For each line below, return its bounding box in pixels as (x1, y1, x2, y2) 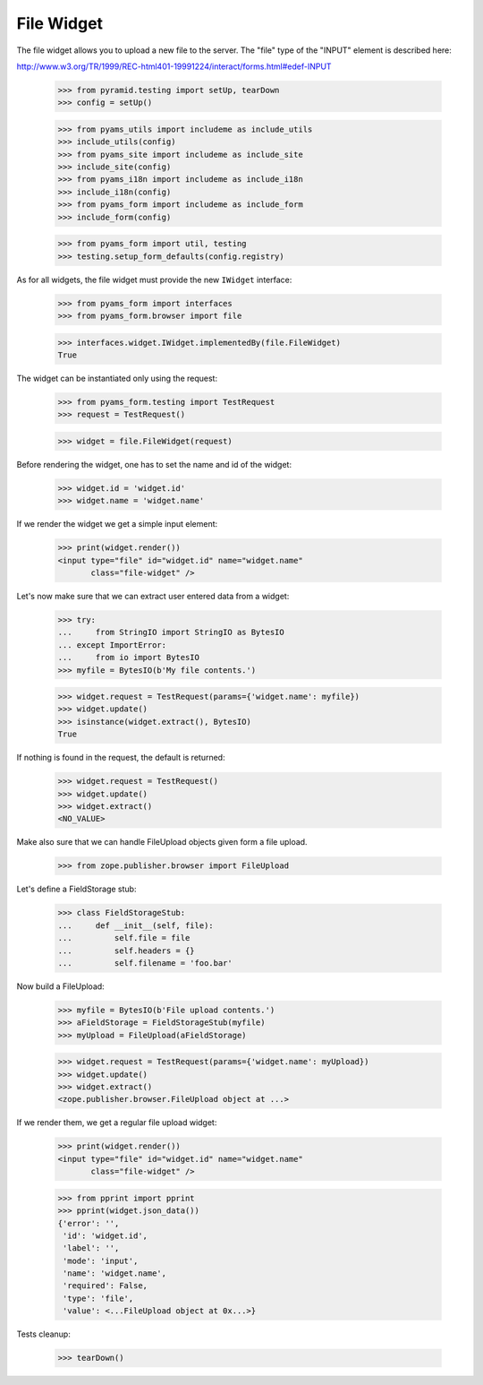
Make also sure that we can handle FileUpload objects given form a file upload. (16, 837, 308, 847)
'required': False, (63, 1281, 148, 1291)
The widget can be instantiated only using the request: (16, 373, 218, 383)
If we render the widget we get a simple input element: (16, 519, 218, 529)
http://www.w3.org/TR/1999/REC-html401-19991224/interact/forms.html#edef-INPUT (16, 61, 332, 72)
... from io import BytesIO (57, 652, 200, 663)
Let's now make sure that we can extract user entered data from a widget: (16, 590, 290, 601)
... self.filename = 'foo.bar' (57, 958, 233, 968)
